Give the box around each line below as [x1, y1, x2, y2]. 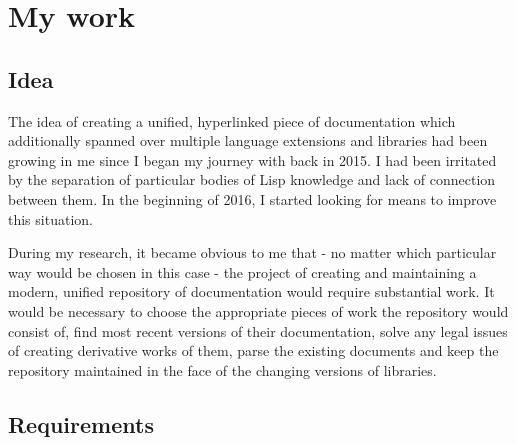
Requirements [8, 408, 154, 439]
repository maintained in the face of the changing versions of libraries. [8, 359, 437, 380]
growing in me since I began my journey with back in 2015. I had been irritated [8, 149, 497, 170]
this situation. [8, 208, 93, 229]
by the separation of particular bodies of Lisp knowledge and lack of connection [8, 169, 496, 190]
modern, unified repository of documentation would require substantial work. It [8, 281, 495, 302]
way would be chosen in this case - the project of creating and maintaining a [8, 261, 477, 282]
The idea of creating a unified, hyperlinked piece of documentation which [8, 110, 456, 131]
